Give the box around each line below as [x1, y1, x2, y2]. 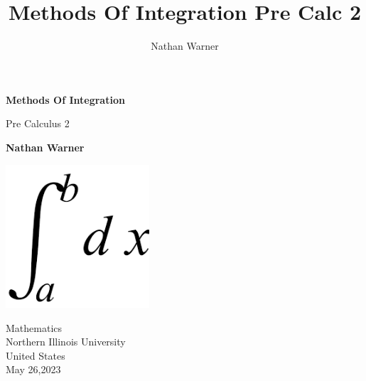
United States [6, 348, 65, 363]
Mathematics [6, 320, 63, 335]
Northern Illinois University [6, 334, 126, 349]
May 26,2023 [6, 362, 61, 377]
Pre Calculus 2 [6, 116, 70, 131]
